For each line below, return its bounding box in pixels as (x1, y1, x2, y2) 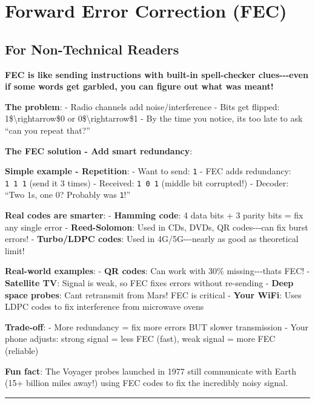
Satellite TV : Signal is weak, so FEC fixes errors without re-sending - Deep (5, 277, 294, 289)
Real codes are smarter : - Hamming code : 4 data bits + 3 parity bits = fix (5, 209, 303, 221)
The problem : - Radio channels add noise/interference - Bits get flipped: (5, 100, 280, 113)
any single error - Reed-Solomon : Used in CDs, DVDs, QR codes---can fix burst (5, 220, 308, 233)
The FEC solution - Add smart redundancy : (5, 144, 193, 157)
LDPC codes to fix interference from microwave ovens (5, 300, 204, 313)
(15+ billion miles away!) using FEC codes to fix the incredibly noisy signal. (5, 376, 288, 389)
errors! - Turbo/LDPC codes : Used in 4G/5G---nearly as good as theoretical (5, 232, 299, 245)
